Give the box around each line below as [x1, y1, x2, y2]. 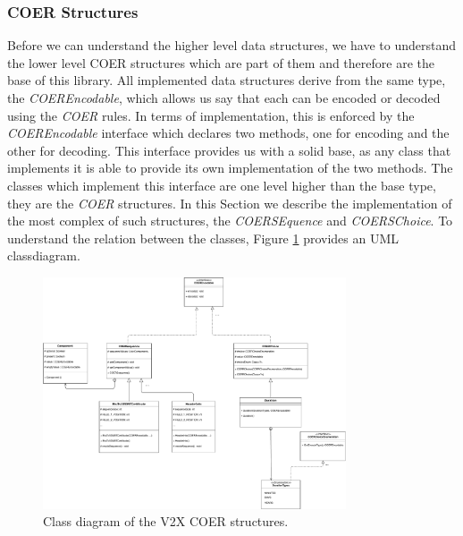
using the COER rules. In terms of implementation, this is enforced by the [7, 106, 415, 124]
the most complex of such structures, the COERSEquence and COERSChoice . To [7, 211, 453, 230]
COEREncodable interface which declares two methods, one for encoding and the [7, 123, 450, 142]
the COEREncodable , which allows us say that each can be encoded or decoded [7, 89, 441, 106]
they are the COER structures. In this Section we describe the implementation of [7, 193, 452, 212]
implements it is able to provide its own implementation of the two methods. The [7, 158, 453, 177]
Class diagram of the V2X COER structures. [43, 512, 289, 531]
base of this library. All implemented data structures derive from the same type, [7, 71, 446, 89]
